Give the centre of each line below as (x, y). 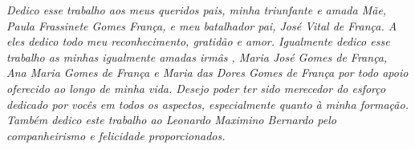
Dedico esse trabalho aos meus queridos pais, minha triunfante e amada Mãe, (197, 10)
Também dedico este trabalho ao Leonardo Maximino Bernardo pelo (171, 120)
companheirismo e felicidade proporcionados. (116, 135)
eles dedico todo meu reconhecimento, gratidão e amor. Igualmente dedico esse (198, 41)
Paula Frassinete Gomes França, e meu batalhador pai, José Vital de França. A (202, 25)
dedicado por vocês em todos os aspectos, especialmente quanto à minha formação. (207, 104)
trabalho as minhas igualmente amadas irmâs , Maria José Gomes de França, (197, 56)
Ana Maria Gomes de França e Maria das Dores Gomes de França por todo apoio (207, 72)
